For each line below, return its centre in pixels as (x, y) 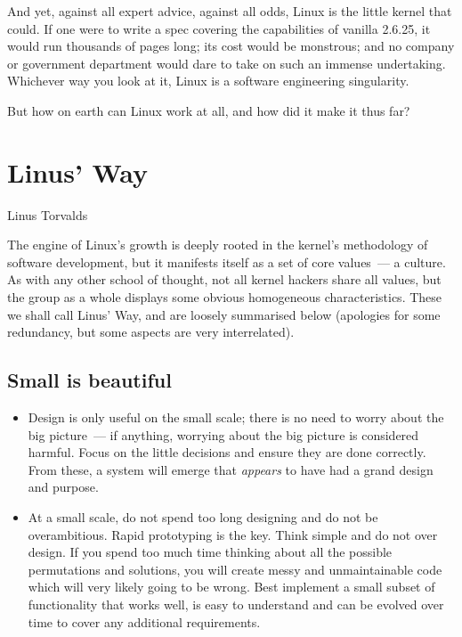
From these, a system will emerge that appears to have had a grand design (231, 469)
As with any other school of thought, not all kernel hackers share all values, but (224, 279)
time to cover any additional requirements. (144, 621)
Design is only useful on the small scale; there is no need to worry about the (236, 417)
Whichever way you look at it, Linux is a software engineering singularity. (208, 81)
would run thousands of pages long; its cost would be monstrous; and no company (231, 46)
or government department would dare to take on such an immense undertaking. (227, 63)
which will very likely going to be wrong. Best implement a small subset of (231, 587)
